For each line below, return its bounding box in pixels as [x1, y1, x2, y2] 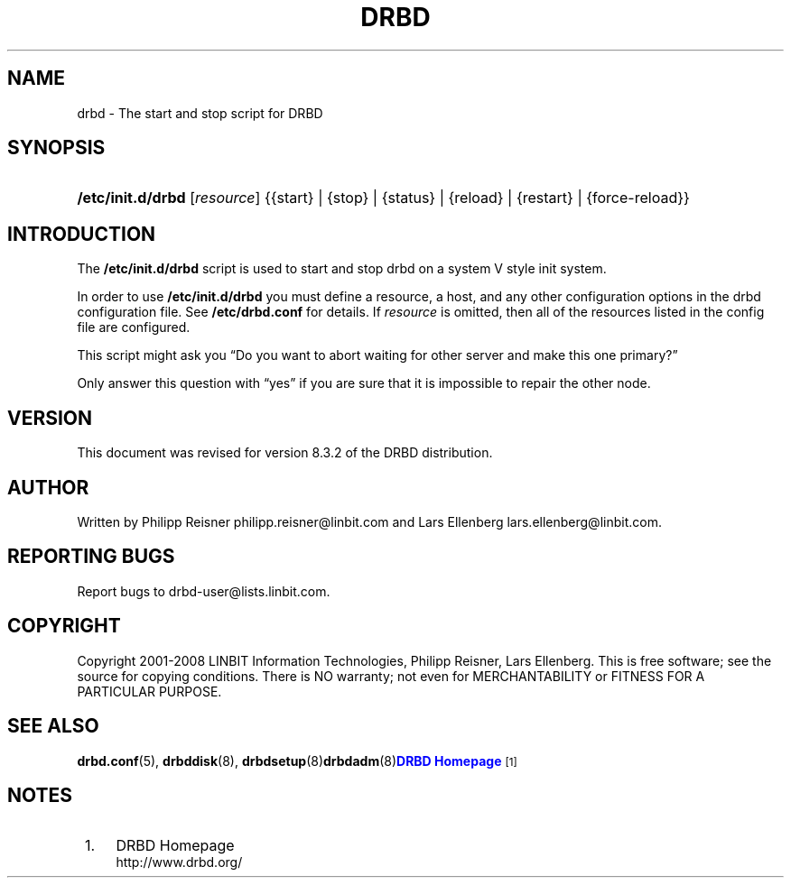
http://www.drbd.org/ [116, 854, 243, 871]
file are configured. [77, 319, 191, 336]
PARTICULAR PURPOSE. [77, 683, 222, 699]
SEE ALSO [7, 714, 99, 738]
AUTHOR [7, 475, 89, 499]
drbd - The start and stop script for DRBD [77, 105, 323, 121]
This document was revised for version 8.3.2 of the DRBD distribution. [77, 445, 493, 461]
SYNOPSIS [7, 136, 106, 160]
